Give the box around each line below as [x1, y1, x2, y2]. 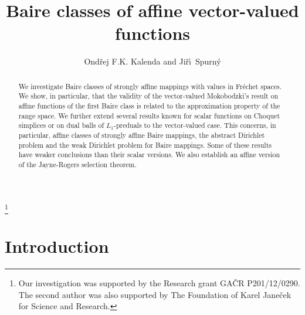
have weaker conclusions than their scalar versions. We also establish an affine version [18, 150, 280, 160]
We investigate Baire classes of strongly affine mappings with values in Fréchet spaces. [18, 81, 282, 91]
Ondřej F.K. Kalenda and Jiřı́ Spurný [84, 55, 221, 67]
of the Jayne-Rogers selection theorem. [18, 159, 137, 169]
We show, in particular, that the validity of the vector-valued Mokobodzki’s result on [18, 91, 279, 101]
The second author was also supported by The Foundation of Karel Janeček [18, 288, 292, 300]
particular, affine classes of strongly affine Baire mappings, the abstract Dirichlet [18, 130, 265, 140]
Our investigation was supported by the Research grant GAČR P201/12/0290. [18, 277, 300, 289]
